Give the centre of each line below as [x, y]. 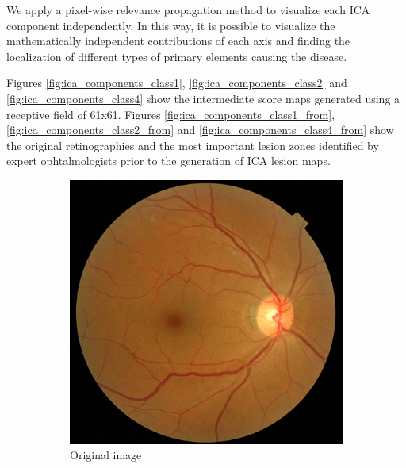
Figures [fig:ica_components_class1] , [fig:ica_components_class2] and [177, 83]
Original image [106, 455]
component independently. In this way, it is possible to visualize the [171, 25]
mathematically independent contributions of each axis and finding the [178, 41]
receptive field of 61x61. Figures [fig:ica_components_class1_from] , [171, 114]
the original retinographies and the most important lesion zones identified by [193, 145]
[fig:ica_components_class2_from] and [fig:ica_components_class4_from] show [200, 130]
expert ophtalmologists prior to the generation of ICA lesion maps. [169, 161]
